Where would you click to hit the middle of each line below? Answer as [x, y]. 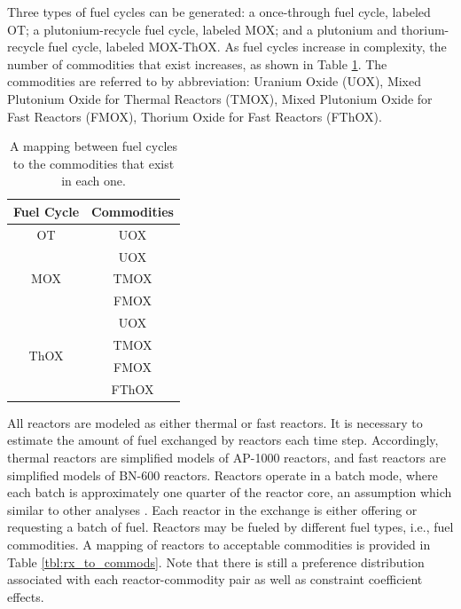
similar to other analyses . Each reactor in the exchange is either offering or [212, 509]
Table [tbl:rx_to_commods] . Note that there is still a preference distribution [216, 562]
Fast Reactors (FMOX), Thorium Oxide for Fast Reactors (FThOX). [195, 116]
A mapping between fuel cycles [94, 146]
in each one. [94, 181]
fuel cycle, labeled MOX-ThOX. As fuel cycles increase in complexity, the [247, 47]
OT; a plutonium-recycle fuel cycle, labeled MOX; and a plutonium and [202, 29]
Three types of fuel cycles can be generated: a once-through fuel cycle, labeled [219, 12]
